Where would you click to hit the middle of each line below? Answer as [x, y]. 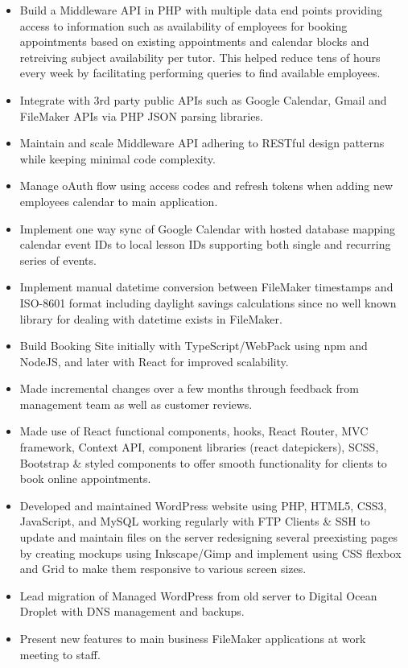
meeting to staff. [60, 654]
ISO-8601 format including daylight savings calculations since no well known [208, 302]
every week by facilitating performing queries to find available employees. [200, 73]
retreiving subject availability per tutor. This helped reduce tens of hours [200, 57]
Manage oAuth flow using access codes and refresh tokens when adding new [206, 186]
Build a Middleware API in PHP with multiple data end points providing [201, 10]
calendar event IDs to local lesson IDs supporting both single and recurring [205, 244]
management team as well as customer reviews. [136, 404]
